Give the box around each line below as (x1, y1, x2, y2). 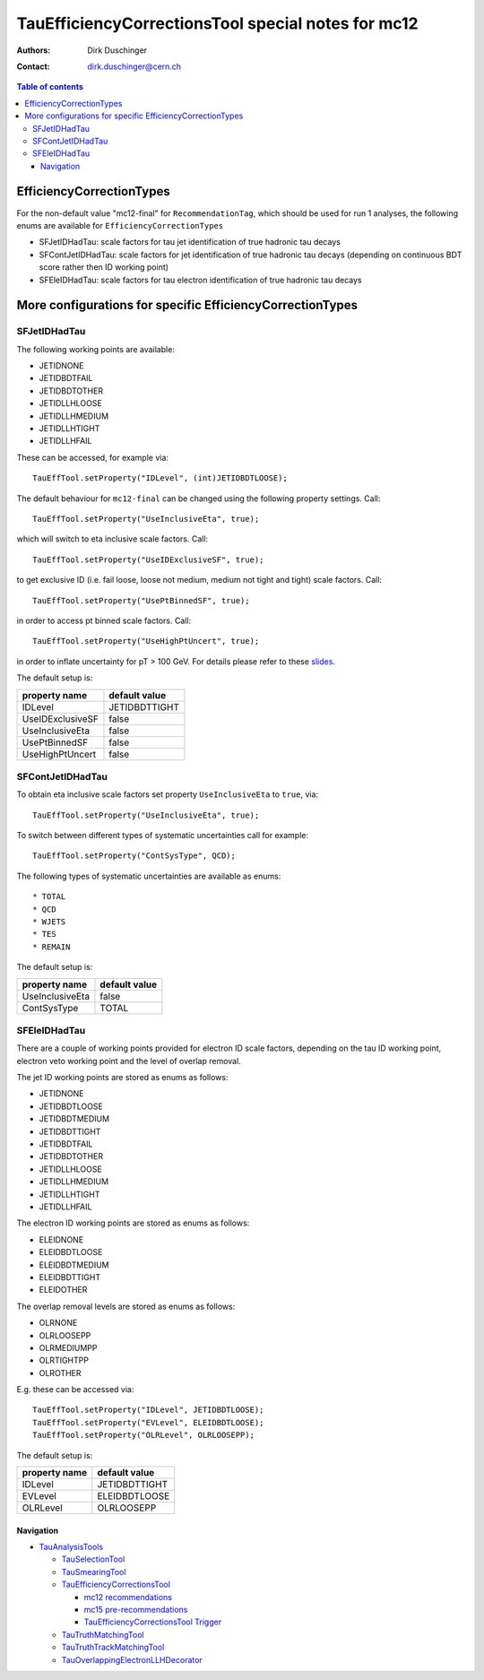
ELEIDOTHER (39, 1285, 88, 1295)
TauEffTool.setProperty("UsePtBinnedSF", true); (32, 595, 250, 605)
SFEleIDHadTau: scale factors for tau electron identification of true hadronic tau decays (39, 274, 362, 285)
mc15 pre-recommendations (83, 1604, 188, 1615)
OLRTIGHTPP (39, 1355, 90, 1366)
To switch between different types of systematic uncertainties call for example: (16, 830, 309, 841)
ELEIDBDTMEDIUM (39, 1260, 109, 1270)
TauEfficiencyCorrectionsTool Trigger (83, 1616, 222, 1627)
